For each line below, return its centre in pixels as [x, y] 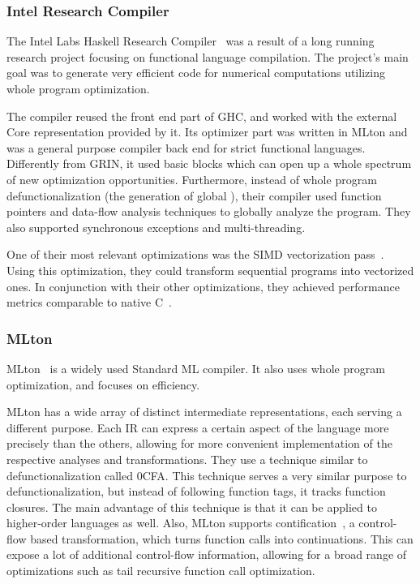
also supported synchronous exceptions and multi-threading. [156, 227]
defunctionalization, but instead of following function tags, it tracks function [196, 491]
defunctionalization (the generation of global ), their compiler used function [194, 195]
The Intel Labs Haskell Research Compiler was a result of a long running [191, 41]
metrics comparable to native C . [89, 302]
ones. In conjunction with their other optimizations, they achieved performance [203, 286]
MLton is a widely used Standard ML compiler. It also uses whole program [196, 368]
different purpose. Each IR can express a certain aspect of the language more [198, 427]
